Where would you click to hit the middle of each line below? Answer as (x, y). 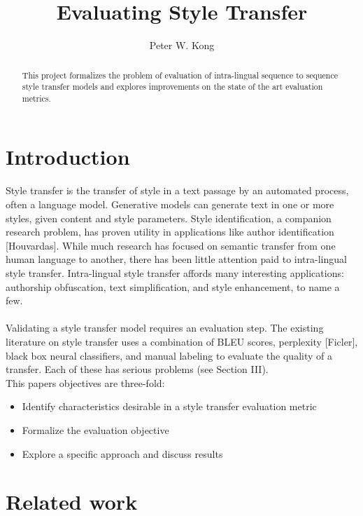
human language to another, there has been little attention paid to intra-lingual (176, 259)
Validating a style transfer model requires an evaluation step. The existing (165, 328)
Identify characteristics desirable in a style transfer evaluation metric (169, 406)
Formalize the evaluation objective (95, 429)
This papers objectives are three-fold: (85, 382)
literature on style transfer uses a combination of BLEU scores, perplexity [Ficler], (182, 341)
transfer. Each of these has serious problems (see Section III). (137, 369)
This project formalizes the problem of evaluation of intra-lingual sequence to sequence (180, 75)
